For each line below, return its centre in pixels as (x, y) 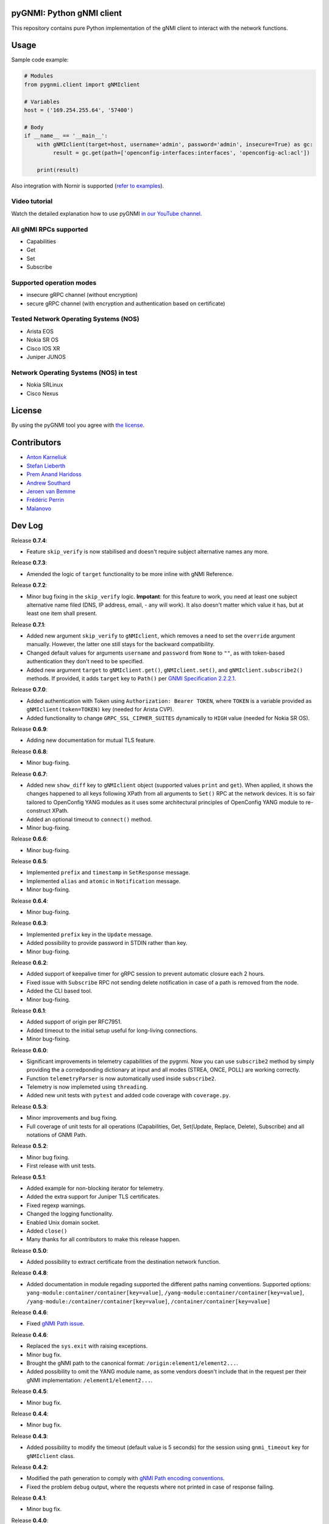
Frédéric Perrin (45, 500)
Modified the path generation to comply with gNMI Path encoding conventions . (126, 1478)
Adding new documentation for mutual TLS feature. (91, 740)
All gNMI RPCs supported (50, 229)
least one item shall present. (62, 613)
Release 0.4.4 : (30, 1414)
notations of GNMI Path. (57, 1135)
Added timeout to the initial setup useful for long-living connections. (112, 1030)
